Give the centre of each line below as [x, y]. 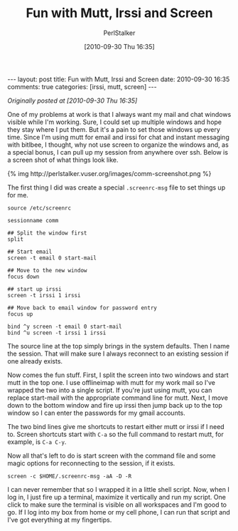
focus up [20, 314]
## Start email [30, 252]
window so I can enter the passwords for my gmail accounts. [97, 413]
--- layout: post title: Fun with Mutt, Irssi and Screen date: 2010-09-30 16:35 [119, 79]
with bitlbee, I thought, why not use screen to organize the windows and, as [118, 145]
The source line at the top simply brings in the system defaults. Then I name [119, 346]
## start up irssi [34, 289]
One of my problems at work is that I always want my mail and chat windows [119, 114]
